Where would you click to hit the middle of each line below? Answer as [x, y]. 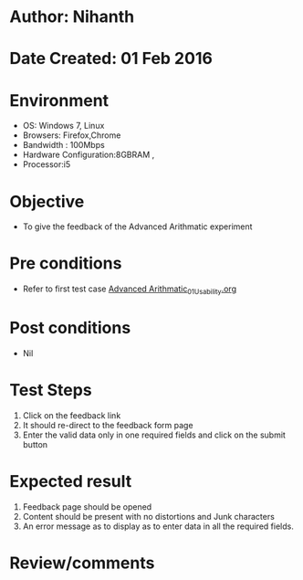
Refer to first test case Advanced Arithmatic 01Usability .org [130, 290]
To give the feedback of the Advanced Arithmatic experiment [137, 227]
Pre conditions [66, 264]
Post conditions [70, 328]
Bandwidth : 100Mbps [63, 145]
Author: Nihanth [72, 17]
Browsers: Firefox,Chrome [72, 135]
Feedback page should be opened [87, 506]
